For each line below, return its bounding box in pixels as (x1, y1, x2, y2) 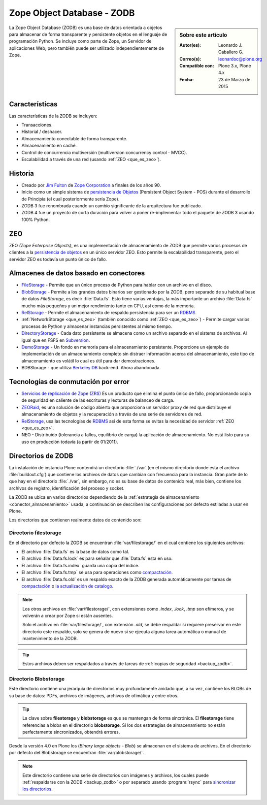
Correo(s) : (179, 56, 201, 62)
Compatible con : (179, 63, 214, 68)
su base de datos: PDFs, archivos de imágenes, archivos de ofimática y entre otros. (9, 692, 179, 699)
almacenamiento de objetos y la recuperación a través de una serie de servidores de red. (21, 411, 203, 417)
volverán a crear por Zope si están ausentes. (22, 613, 113, 619)
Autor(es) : (179, 42, 201, 48)
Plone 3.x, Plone (218, 63, 251, 68)
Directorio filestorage (9, 529, 62, 536)
